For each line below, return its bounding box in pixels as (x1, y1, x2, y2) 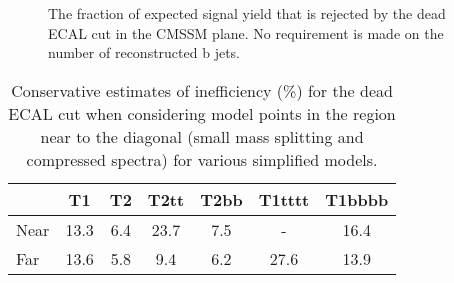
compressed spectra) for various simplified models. (26, 147, 378, 171)
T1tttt (258, 187, 310, 211)
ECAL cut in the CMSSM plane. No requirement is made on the (48, 22, 444, 43)
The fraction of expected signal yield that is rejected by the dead (48, 3, 446, 24)
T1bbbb (325, 187, 389, 211)
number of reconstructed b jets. (48, 42, 240, 63)
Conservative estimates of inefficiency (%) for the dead (11, 78, 393, 102)
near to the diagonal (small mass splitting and (40, 124, 364, 148)
